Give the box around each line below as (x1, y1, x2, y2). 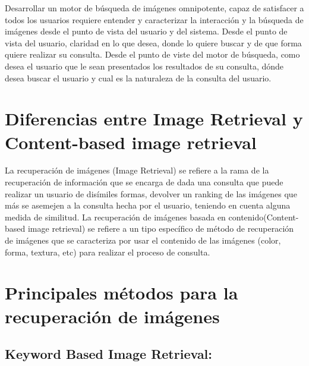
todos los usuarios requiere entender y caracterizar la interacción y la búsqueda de (5, 13, 304, 26)
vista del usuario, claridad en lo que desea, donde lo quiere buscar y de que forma (5, 36, 302, 49)
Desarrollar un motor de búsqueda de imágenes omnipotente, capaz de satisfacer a (5, 2, 304, 14)
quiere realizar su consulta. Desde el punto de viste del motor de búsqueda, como (5, 48, 300, 61)
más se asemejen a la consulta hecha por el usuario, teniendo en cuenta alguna (5, 199, 291, 212)
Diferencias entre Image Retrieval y (5, 106, 303, 131)
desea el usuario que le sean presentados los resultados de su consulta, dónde (5, 59, 284, 72)
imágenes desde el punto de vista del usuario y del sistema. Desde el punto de (5, 25, 288, 37)
